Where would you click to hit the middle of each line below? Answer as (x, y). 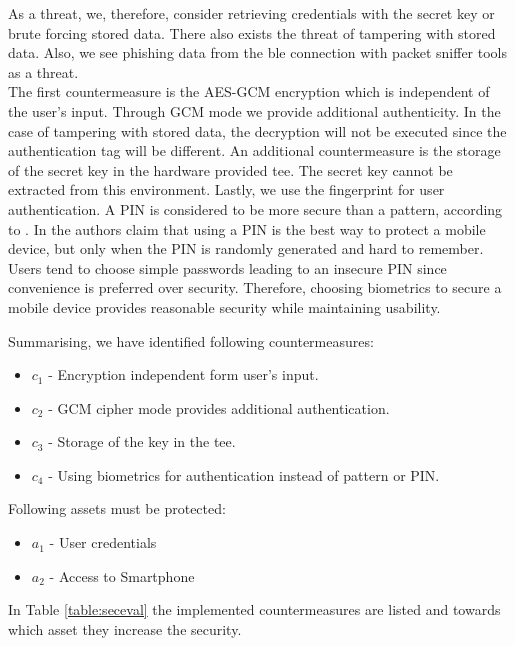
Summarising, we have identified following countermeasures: (191, 340)
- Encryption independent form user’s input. (183, 374)
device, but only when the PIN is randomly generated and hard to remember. (246, 248)
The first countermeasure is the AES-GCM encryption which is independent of (249, 91)
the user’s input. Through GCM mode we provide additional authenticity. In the (254, 110)
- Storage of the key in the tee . (142, 441)
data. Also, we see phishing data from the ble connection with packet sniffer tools (258, 52)
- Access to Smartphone (122, 575)
